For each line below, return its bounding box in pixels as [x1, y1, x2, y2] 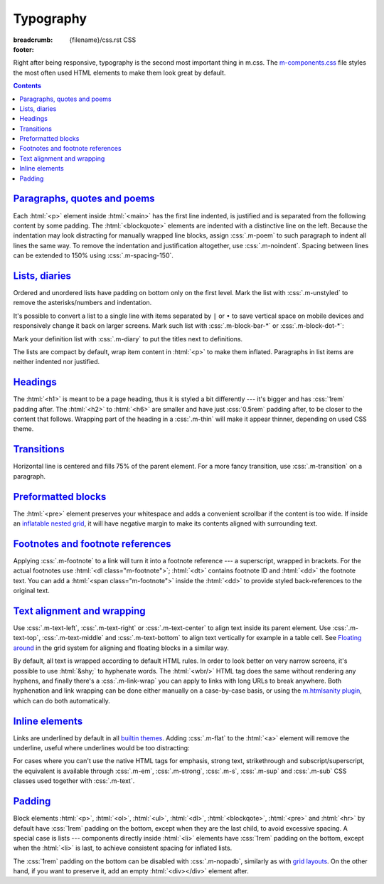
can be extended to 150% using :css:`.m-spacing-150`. [13, 251, 174, 260]
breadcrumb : [13, 36, 53, 44]
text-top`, [13, 634, 41, 642]
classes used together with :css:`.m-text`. [13, 777, 135, 785]
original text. [13, 587, 50, 595]
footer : [13, 45, 35, 53]
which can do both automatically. [13, 696, 110, 705]
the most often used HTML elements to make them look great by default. [13, 68, 226, 77]
